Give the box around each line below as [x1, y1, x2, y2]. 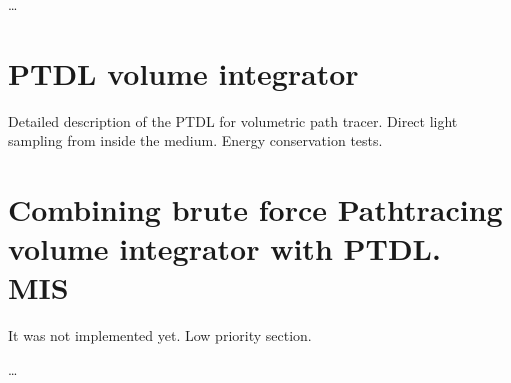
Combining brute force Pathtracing [8, 189, 503, 230]
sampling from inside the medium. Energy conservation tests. [8, 130, 383, 151]
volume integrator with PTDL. [8, 228, 441, 269]
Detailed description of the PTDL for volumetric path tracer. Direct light [8, 110, 458, 131]
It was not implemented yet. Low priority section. [8, 325, 312, 346]
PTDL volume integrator [8, 52, 359, 93]
